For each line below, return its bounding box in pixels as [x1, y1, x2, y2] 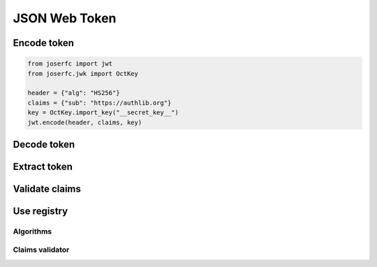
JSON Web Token [13, 10, 117, 26]
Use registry [13, 205, 68, 217]
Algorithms [13, 227, 52, 236]
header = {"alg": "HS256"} [27, 89, 120, 97]
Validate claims [13, 183, 82, 194]
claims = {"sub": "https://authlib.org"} [27, 98, 172, 107]
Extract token [13, 160, 73, 172]
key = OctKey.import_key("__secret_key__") [27, 109, 179, 116]
